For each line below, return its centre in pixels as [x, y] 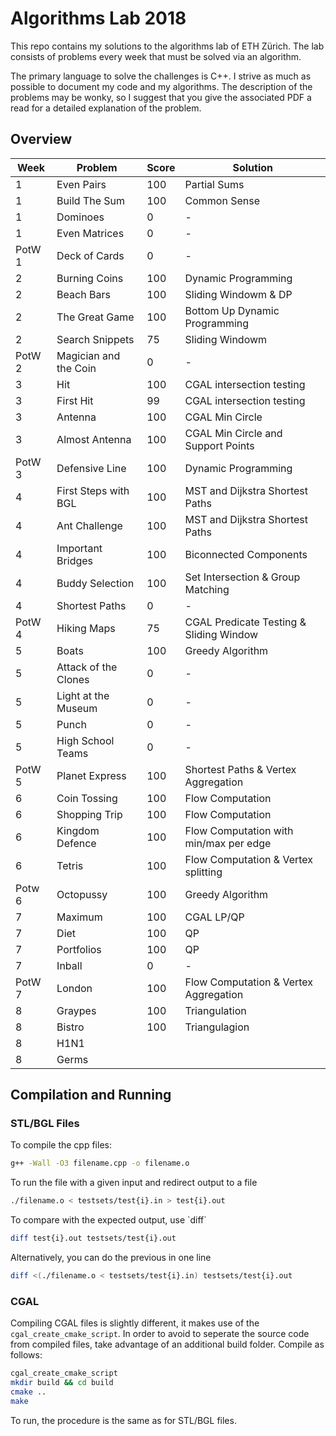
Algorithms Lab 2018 [98, 18]
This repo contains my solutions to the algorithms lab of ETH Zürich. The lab [167, 46]
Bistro [70, 1027]
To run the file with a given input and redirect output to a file [134, 1183]
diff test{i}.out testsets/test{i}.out [93, 1238]
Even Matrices [90, 233]
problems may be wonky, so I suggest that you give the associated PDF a [161, 97]
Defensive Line [91, 468]
